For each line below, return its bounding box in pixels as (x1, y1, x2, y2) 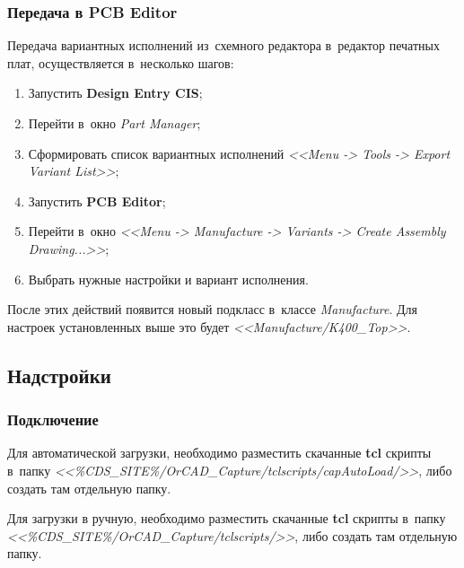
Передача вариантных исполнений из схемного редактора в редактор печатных (7, 36, 440, 55)
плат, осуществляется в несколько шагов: (7, 53, 234, 72)
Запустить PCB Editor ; (28, 191, 166, 210)
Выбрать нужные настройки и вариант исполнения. (28, 269, 309, 288)
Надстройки (7, 361, 111, 389)
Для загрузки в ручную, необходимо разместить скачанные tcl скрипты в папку (7, 509, 446, 528)
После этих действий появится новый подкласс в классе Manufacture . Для (7, 300, 417, 319)
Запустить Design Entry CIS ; (28, 83, 203, 102)
